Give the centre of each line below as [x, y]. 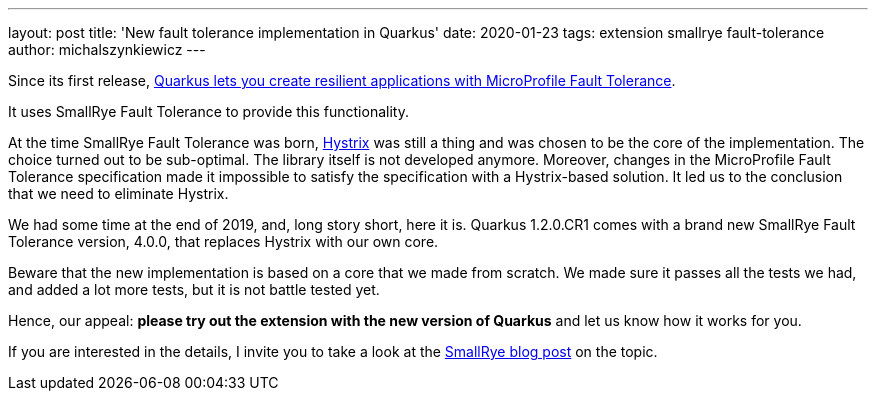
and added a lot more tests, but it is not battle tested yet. [194, 289]
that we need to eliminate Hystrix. [118, 193]
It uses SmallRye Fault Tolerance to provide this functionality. [208, 111]
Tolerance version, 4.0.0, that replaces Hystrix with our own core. [223, 241]
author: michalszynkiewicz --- [107, 49]
